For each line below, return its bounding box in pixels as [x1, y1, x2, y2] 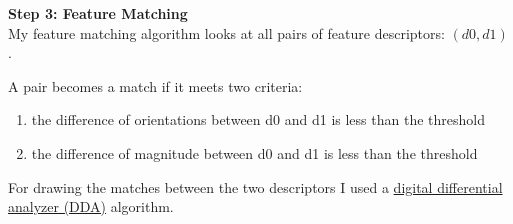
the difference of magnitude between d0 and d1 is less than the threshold [31, 142, 478, 163]
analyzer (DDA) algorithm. [8, 196, 174, 217]
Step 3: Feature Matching [8, 3, 188, 23]
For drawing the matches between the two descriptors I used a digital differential [8, 176, 503, 197]
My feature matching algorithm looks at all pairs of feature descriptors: [8, 22, 445, 43]
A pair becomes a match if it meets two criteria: [8, 75, 303, 96]
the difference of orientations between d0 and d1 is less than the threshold [31, 109, 485, 130]
